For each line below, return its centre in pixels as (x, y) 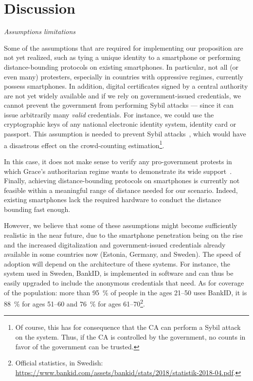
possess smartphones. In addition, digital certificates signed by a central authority (126, 86)
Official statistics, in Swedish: (59, 363)
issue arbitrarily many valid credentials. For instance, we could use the (109, 114)
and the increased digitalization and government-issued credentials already (115, 244)
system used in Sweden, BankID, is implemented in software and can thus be (119, 273)
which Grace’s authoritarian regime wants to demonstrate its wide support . (118, 171)
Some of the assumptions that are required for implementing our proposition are (124, 48)
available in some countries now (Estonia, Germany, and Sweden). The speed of (122, 254)
